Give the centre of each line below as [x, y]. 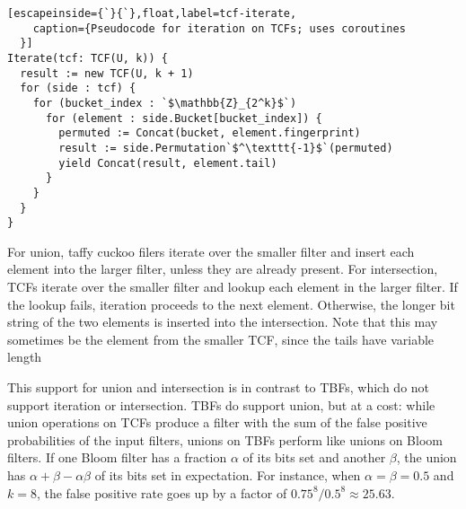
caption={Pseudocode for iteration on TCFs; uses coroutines [219, 28]
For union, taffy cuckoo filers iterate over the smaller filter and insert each [211, 251]
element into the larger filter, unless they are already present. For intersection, [223, 269]
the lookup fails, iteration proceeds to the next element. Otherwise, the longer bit [231, 304]
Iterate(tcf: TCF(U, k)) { [88, 58]
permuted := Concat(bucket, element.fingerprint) [210, 133]
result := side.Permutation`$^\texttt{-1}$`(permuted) [226, 148]
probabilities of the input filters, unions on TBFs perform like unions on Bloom [225, 439]
